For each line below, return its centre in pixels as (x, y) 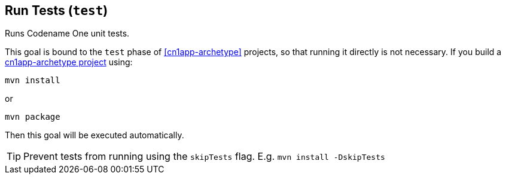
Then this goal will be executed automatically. (95, 135)
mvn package (33, 117)
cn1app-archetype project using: (69, 62)
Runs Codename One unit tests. (67, 34)
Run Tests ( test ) (57, 10)
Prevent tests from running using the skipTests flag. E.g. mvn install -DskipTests (204, 157)
